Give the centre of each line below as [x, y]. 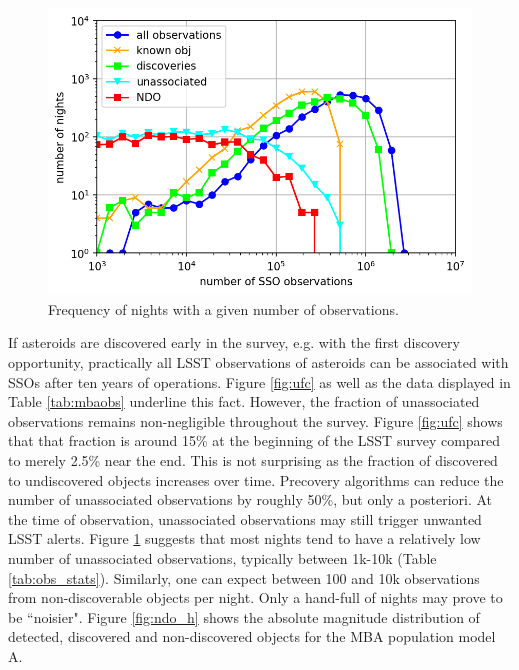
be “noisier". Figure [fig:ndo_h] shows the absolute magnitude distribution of [244, 616]
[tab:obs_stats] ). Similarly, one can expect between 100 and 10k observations [244, 577]
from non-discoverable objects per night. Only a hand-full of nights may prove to [255, 597]
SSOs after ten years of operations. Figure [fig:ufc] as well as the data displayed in [259, 381]
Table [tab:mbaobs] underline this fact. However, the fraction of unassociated [244, 401]
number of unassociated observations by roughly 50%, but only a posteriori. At [250, 499]
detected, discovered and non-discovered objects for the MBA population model [252, 636]
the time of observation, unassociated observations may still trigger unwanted [245, 518]
